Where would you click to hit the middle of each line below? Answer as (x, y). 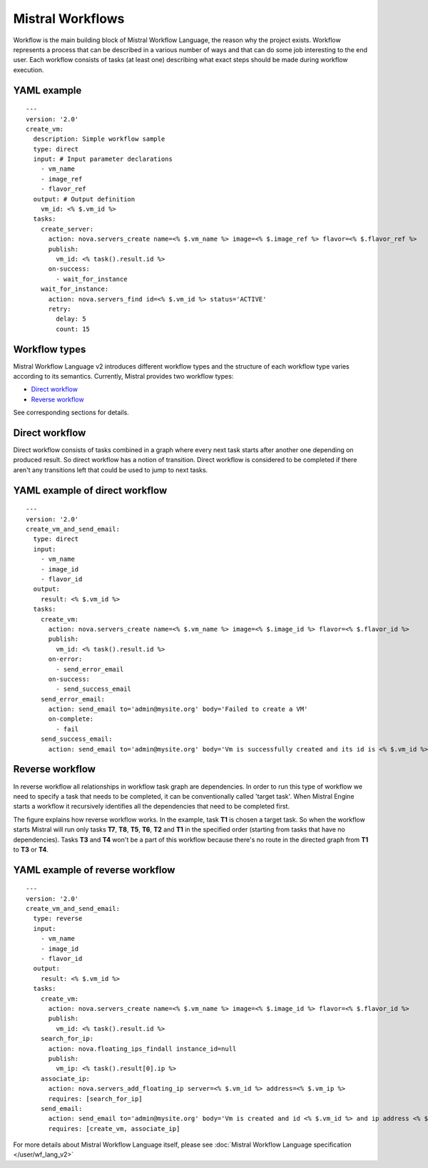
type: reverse (58, 919)
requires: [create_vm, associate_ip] (114, 1128)
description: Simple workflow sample (99, 139)
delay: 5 (71, 319)
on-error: (65, 659)
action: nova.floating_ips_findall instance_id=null (142, 1049)
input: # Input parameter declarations (103, 159)
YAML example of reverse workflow (94, 870)
